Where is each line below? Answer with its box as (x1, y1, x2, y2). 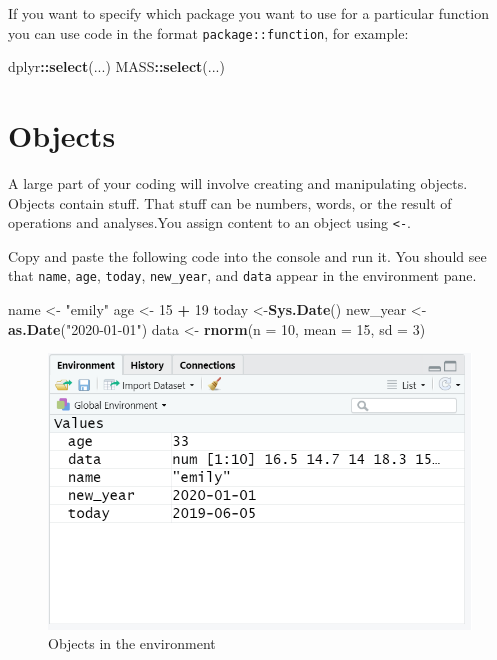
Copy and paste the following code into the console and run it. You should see (8, 245, 487, 266)
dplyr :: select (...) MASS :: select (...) (8, 56, 225, 77)
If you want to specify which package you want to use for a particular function (8, 3, 489, 23)
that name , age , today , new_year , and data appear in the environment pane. (8, 265, 477, 286)
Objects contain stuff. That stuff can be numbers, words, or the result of (8, 192, 452, 213)
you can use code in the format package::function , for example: (8, 22, 409, 43)
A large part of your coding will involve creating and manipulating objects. (8, 172, 468, 193)
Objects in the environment (48, 633, 216, 654)
